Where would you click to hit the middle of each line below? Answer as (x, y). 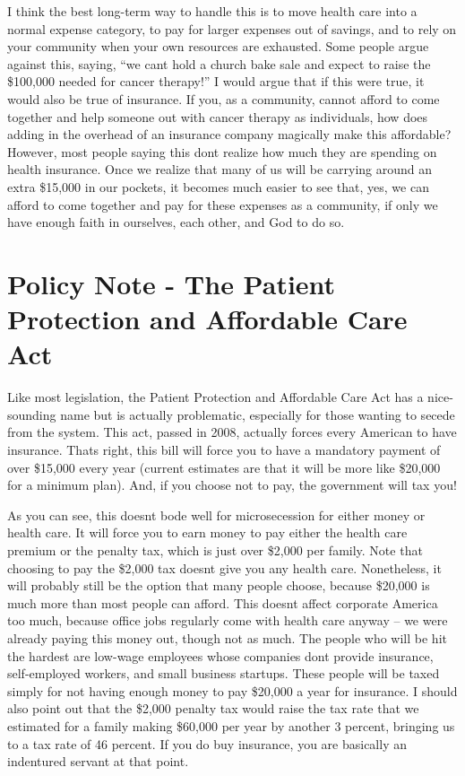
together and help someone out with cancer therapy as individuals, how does (218, 116)
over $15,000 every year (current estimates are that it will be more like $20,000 (224, 467)
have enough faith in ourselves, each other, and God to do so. (176, 222)
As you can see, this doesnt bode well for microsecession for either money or (216, 514)
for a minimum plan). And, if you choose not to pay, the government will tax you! (232, 485)
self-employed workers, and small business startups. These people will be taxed (224, 673)
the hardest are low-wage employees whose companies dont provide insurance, (220, 655)
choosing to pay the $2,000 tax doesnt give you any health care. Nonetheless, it (224, 567)
